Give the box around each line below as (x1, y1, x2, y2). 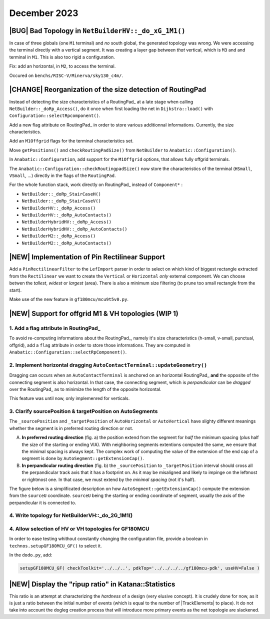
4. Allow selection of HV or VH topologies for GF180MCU (9, 525, 149, 532)
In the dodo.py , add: (9, 552, 52, 558)
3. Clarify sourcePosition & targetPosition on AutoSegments (9, 408, 158, 415)
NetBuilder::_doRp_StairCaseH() (21, 191, 101, 197)
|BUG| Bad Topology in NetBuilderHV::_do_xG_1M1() (9, 26, 186, 35)
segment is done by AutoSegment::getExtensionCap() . (21, 455, 144, 461)
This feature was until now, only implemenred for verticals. (9, 395, 130, 401)
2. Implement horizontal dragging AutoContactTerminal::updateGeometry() (9, 361, 207, 368)
